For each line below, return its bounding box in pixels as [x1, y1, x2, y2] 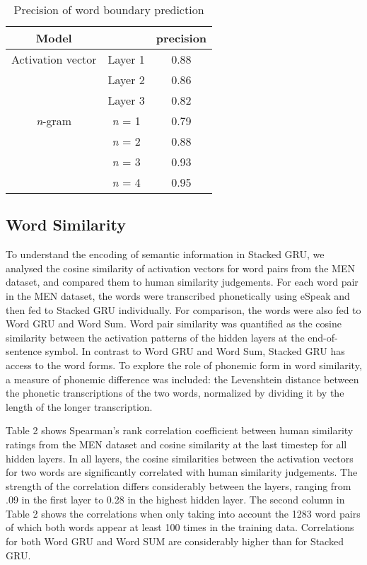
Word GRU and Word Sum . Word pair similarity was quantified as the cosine [6, 316, 342, 331]
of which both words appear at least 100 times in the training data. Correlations [6, 520, 354, 535]
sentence [6, 344, 42, 359]
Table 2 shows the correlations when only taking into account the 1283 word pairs [6, 506, 361, 520]
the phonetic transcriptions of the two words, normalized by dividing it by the [6, 385, 344, 400]
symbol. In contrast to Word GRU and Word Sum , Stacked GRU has [45, 344, 345, 359]
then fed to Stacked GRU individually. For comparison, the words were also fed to [6, 302, 361, 317]
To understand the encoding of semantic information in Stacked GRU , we [6, 247, 325, 262]
